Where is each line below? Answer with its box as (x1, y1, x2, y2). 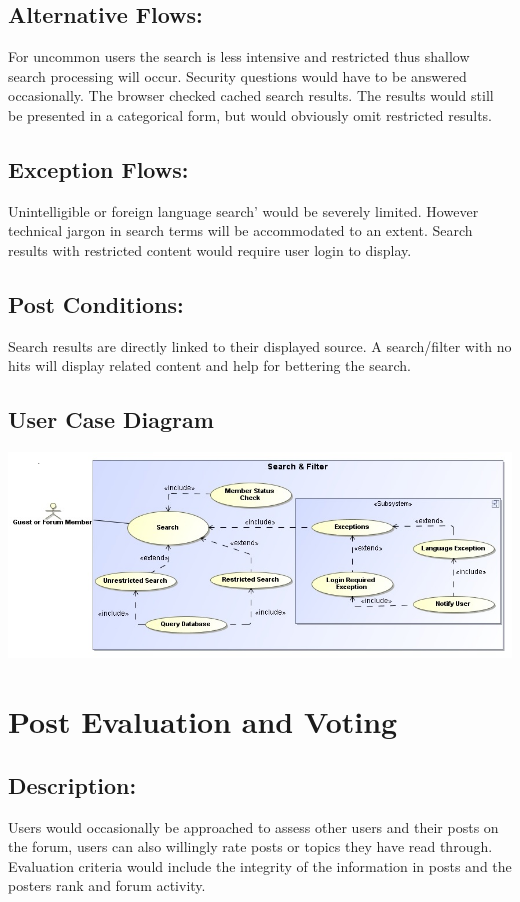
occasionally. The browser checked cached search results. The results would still (8, 85, 494, 106)
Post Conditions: (8, 288, 184, 319)
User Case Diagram (8, 404, 214, 435)
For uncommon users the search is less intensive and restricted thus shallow (8, 46, 470, 67)
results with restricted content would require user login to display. (8, 239, 412, 260)
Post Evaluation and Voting (8, 701, 398, 742)
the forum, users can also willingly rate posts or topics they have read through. (8, 836, 493, 857)
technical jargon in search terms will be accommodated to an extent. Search (8, 220, 473, 241)
